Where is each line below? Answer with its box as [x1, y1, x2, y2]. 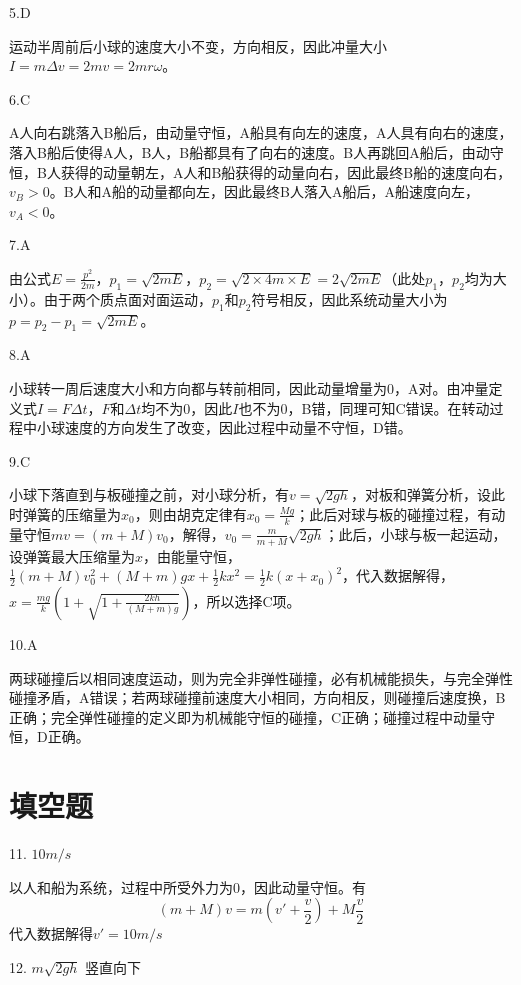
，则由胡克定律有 [134, 503, 247, 524]
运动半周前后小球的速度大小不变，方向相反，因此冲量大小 [9, 35, 387, 56]
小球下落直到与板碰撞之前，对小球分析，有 [9, 484, 289, 505]
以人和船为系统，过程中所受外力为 [9, 876, 233, 897]
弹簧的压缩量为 [22, 503, 121, 524]
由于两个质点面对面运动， [43, 288, 212, 309]
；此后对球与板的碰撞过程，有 [295, 503, 492, 524]
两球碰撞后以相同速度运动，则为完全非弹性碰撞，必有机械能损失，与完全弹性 [9, 667, 513, 688]
